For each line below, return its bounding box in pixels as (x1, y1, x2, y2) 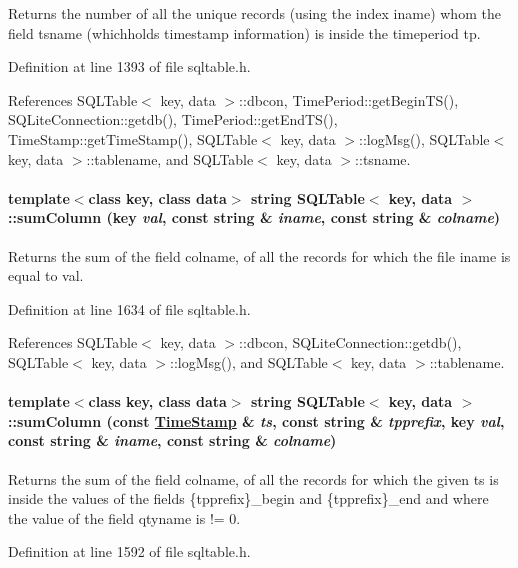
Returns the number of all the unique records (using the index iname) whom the (8, 3, 501, 23)
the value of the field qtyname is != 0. (8, 507, 241, 528)
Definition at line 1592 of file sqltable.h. (8, 541, 251, 562)
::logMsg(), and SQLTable (169, 351, 328, 372)
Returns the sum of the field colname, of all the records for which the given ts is (8, 468, 499, 489)
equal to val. (8, 265, 84, 286)
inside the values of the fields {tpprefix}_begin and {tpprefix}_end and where (8, 488, 489, 509)
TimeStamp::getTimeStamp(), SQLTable (8, 128, 258, 149)
